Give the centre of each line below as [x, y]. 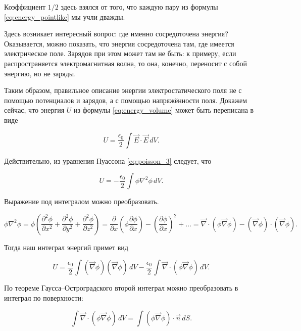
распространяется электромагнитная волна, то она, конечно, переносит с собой [126, 63]
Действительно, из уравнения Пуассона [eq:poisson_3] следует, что [108, 160]
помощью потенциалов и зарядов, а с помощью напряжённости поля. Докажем [126, 100]
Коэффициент [25, 7]
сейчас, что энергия [34, 110]
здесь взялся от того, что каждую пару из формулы [139, 7]
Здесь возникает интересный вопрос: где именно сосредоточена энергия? [116, 34]
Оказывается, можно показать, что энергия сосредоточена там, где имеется [119, 43]
